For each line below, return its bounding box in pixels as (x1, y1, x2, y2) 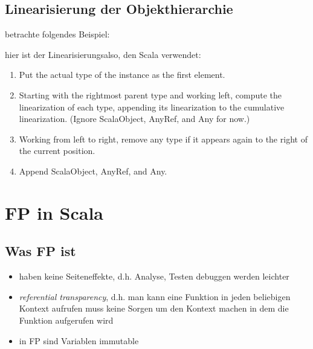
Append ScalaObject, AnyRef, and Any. (19, 164, 167, 177)
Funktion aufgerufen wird (19, 313, 114, 326)
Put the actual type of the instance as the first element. (19, 68, 225, 81)
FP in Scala (5, 200, 103, 225)
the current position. (19, 144, 95, 157)
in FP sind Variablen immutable (19, 334, 139, 347)
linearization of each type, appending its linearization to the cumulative (19, 100, 285, 113)
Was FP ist (5, 242, 76, 260)
